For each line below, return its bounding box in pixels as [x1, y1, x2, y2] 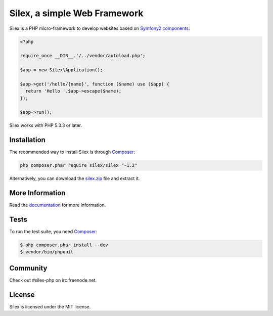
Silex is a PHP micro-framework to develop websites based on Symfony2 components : [9, 25, 190, 31]
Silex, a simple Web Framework [9, 8, 144, 19]
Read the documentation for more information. [9, 202, 106, 208]
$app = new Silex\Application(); [20, 67, 103, 73]
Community [9, 263, 48, 273]
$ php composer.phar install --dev [20, 242, 108, 248]
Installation [9, 136, 45, 144]
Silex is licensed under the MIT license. [9, 303, 91, 309]
